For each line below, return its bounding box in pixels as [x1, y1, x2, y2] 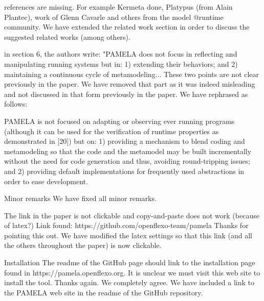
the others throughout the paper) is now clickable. [4, 240, 162, 250]
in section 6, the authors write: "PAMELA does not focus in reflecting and [4, 48, 237, 59]
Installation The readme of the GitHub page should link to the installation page [4, 257, 255, 268]
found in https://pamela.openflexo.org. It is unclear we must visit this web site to [4, 267, 260, 278]
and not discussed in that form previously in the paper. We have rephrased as [4, 88, 248, 99]
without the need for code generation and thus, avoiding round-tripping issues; [4, 156, 251, 166]
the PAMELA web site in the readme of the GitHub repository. [4, 287, 203, 297]
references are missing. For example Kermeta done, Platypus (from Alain [4, 2, 233, 12]
